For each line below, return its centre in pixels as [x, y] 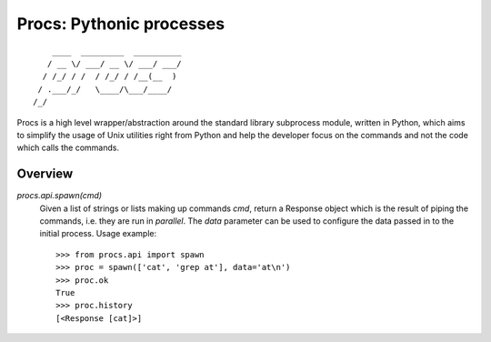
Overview [45, 174]
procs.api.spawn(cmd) [60, 196]
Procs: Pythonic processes [121, 24]
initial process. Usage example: [98, 234]
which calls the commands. [68, 148]
